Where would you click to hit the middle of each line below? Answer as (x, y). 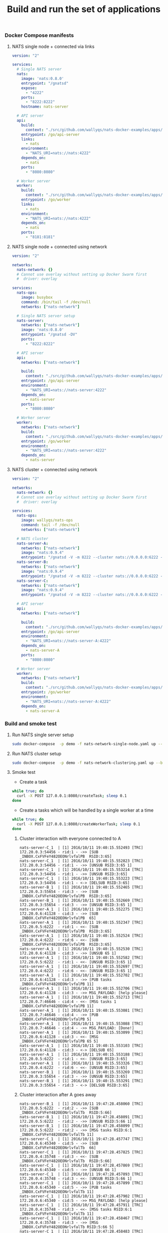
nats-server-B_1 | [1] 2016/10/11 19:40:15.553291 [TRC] (81, 1081)
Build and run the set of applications (84, 9)
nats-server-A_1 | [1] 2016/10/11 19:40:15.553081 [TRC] (81, 1010)
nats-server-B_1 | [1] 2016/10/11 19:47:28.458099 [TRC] (81, 1126)
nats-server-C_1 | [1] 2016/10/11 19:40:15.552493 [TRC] (81, 848)
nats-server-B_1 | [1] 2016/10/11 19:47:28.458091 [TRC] (81, 1117)
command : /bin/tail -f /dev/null (56, 302)
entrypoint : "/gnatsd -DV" (49, 335)
